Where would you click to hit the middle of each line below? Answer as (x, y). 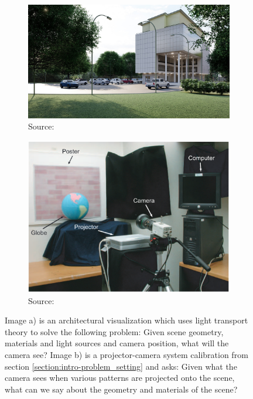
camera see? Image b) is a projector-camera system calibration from (126, 354)
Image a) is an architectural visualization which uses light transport (126, 320)
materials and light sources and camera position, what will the (117, 343)
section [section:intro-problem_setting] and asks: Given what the (121, 366)
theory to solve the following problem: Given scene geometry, (114, 331)
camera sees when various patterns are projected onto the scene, (120, 378)
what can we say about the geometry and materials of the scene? (121, 389)
